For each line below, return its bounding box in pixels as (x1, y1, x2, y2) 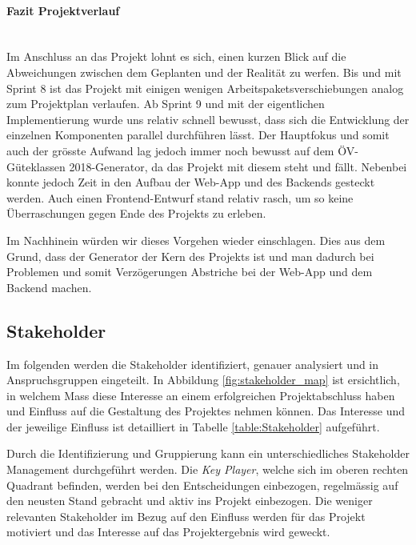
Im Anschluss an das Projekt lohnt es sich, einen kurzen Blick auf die (6, 48, 346, 65)
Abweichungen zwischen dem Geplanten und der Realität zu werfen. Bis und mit (6, 63, 402, 80)
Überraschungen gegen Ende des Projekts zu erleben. (6, 205, 266, 222)
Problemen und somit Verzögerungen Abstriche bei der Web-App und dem (6, 263, 373, 280)
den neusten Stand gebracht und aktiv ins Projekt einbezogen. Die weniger (6, 492, 373, 509)
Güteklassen (6, 158, 66, 174)
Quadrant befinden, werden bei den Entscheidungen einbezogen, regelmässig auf (6, 476, 398, 493)
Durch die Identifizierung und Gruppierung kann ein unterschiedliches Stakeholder (6, 445, 410, 462)
